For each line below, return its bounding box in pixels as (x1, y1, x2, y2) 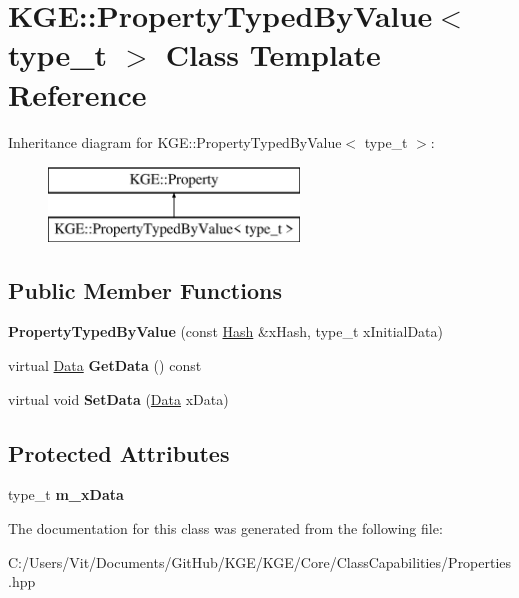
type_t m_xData (8, 484, 124, 505)
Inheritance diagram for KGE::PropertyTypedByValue (8, 131, 342, 152)
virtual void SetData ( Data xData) (8, 388, 229, 409)
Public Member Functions (8, 274, 282, 305)
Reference (8, 73, 147, 114)
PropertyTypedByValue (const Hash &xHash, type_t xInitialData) (8, 321, 443, 342)
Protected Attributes (8, 437, 230, 468)
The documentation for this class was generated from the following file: (8, 518, 443, 539)
